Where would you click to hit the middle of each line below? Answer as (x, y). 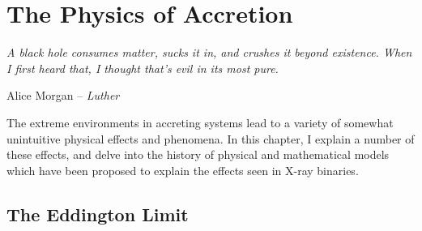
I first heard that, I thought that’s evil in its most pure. (143, 68)
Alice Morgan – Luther (63, 95)
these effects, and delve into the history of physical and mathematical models (198, 154)
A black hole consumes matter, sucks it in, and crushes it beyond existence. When (209, 52)
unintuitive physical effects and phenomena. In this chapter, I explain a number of (211, 138)
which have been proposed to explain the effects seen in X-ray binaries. (183, 170)
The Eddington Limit (98, 214)
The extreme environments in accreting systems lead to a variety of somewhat (200, 122)
